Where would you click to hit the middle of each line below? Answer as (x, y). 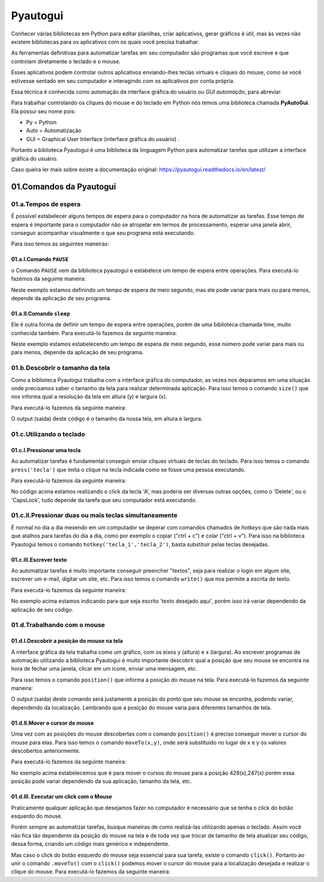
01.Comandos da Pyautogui (64, 186)
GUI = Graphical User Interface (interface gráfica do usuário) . (103, 139)
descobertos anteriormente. (46, 751)
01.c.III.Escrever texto (39, 560)
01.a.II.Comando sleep (40, 313)
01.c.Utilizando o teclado (48, 434)
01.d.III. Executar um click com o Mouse (61, 797)
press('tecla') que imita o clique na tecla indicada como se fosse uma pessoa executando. (128, 470)
